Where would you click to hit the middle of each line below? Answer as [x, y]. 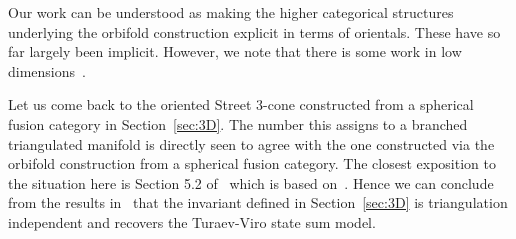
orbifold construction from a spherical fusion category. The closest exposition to [252, 163]
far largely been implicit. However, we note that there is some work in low [235, 51]
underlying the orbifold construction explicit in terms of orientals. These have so [254, 31]
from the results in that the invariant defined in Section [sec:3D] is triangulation [258, 202]
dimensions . [47, 70]
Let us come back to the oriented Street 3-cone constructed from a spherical [241, 104]
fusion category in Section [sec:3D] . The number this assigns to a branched [238, 123]
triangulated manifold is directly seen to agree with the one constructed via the [251, 143]
